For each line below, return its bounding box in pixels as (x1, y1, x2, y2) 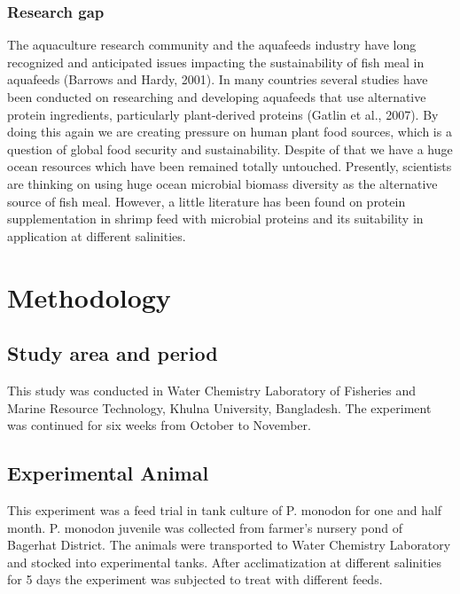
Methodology (7, 278, 171, 315)
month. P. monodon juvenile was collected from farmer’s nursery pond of (7, 518, 402, 536)
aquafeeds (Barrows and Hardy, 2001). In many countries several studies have (7, 70, 428, 89)
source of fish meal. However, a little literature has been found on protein (7, 191, 406, 210)
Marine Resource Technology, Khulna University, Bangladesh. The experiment (7, 398, 432, 417)
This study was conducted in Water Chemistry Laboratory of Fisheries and (7, 380, 417, 399)
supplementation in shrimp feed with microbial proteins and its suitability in (7, 209, 424, 228)
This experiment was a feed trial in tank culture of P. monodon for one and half (7, 500, 442, 519)
